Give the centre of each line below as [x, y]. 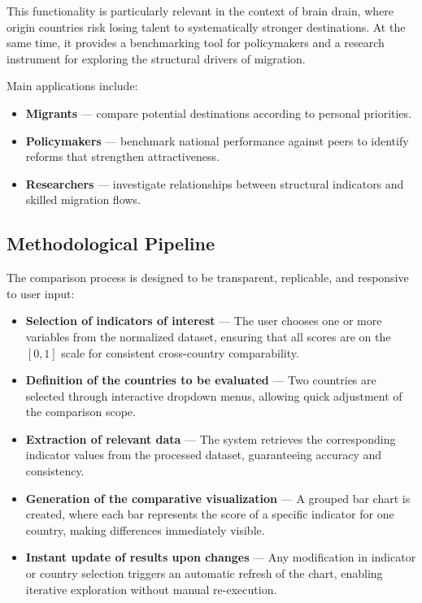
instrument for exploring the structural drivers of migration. [156, 58]
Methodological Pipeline [111, 243]
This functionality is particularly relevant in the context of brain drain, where [200, 11]
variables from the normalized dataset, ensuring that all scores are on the [208, 336]
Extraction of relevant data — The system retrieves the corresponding [211, 438]
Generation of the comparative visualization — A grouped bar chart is [218, 498]
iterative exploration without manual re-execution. [151, 589]
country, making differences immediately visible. [145, 529]
